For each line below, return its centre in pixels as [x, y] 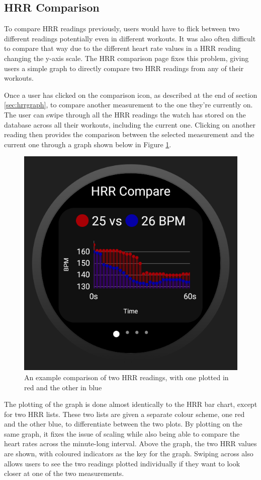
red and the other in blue [63, 387]
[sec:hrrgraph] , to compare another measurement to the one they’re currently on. [128, 105]
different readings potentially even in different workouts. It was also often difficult [130, 38]
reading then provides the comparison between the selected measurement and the [129, 134]
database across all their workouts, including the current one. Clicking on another [130, 124]
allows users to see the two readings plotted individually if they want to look [122, 463]
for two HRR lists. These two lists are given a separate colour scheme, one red [124, 414]
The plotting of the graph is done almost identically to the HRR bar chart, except [131, 404]
